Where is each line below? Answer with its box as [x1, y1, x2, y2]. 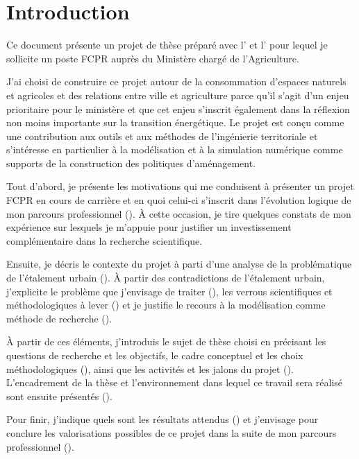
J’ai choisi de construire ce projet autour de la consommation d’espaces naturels [6, 74, 347, 89]
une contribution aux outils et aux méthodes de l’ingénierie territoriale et [6, 128, 318, 143]
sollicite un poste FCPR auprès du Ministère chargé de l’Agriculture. [6, 51, 299, 65]
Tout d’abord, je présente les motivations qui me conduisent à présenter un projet [6, 179, 354, 193]
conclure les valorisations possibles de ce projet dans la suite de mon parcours [6, 425, 337, 440]
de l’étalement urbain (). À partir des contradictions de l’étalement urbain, [6, 270, 325, 285]
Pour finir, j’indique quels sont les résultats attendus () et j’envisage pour [6, 412, 319, 426]
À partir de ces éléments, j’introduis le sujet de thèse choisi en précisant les [6, 334, 326, 349]
